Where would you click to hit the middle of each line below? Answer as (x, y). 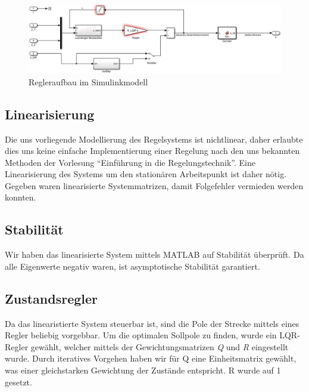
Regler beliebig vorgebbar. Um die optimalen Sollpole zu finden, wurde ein (141, 335)
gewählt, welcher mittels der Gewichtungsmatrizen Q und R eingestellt (160, 346)
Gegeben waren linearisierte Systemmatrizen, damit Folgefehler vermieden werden (154, 185)
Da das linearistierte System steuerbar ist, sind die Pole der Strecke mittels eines (152, 323)
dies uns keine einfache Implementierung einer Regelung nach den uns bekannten (152, 151)
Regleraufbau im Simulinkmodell (88, 81)
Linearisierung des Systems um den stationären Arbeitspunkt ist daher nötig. (146, 174)
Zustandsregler (51, 298)
